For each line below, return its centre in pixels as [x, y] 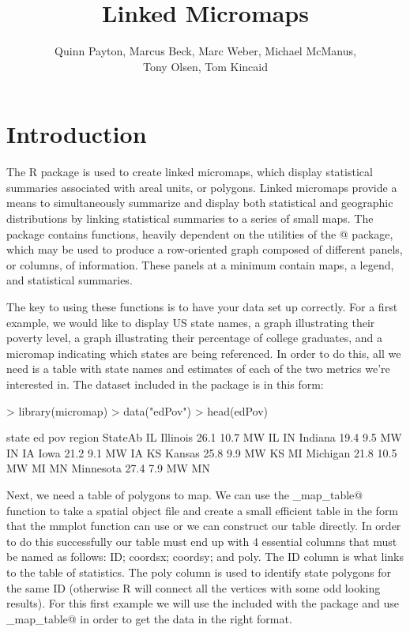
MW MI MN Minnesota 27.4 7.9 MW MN [108, 468]
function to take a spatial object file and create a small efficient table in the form [203, 510]
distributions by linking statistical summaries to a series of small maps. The [190, 218]
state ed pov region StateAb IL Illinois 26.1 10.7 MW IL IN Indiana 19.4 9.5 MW [204, 437]
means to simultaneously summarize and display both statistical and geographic [200, 203]
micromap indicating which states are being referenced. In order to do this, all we [204, 353]
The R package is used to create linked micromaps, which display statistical [190, 172]
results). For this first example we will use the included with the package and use [203, 603]
